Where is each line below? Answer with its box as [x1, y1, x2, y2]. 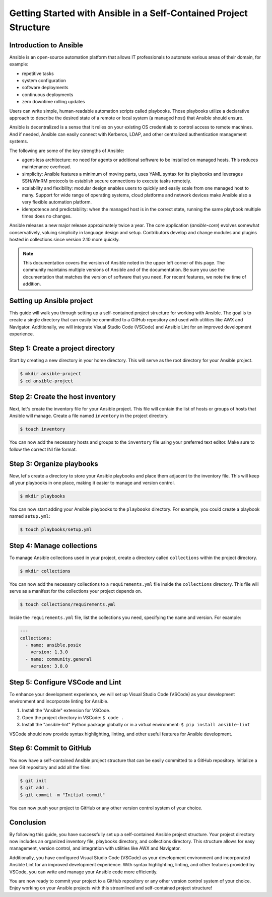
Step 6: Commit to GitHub [9, 744, 92, 752]
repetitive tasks [22, 71, 54, 77]
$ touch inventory [20, 426, 65, 432]
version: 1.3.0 [30, 649, 68, 655]
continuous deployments [22, 91, 74, 98]
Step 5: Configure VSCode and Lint [9, 678, 121, 686]
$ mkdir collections [20, 568, 71, 574]
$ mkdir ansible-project [20, 371, 82, 377]
